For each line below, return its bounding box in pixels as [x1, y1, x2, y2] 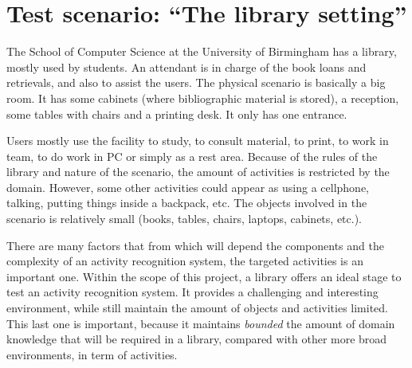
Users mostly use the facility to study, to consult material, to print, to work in [6, 132, 389, 149]
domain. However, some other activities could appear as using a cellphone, [6, 178, 370, 195]
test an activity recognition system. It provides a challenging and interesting [6, 284, 379, 300]
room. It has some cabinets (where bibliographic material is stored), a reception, [6, 89, 399, 106]
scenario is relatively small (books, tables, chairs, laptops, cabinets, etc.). [6, 210, 362, 227]
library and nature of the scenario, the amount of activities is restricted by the [6, 163, 390, 180]
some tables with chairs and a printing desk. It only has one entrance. [6, 105, 347, 122]
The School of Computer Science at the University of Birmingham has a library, [6, 43, 397, 60]
